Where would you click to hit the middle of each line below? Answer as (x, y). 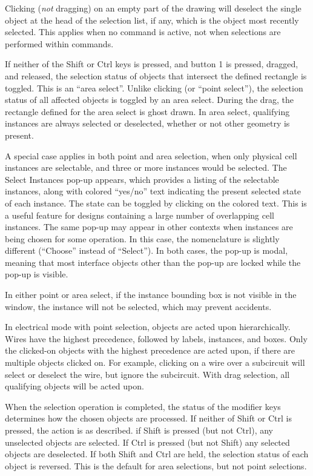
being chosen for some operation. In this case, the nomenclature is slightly (142, 238)
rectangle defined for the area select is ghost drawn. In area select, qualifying (147, 111)
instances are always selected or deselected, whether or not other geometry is (147, 123)
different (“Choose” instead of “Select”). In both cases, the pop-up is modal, (147, 250)
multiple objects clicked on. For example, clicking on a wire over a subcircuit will (155, 362)
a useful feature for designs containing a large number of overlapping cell (140, 215)
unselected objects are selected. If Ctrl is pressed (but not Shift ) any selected (147, 442)
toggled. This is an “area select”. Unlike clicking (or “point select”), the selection (154, 88)
